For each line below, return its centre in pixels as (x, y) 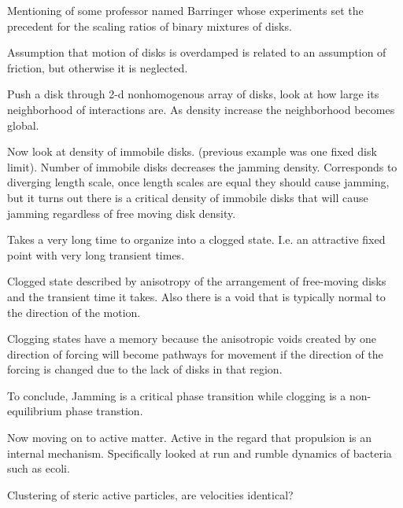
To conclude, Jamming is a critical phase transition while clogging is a (177, 395)
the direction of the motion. (74, 312)
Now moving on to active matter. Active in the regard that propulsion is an (190, 438)
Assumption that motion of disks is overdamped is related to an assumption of (197, 52)
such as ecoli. (39, 468)
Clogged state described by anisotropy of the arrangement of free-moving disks (197, 281)
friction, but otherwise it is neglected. (98, 67)
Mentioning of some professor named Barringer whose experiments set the (185, 10)
